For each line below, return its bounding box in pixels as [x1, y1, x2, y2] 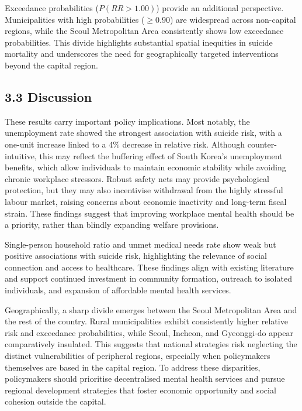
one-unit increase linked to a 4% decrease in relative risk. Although [5, 138, 245, 150]
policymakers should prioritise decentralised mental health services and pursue [5, 372, 285, 385]
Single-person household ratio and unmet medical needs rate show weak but [5, 238, 276, 250]
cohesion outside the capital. [5, 395, 106, 407]
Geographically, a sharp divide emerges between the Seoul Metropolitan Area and [5, 303, 297, 316]
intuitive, [5, 149, 37, 162]
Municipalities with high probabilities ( [5, 13, 145, 25]
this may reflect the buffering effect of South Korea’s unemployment [39, 149, 283, 162]
